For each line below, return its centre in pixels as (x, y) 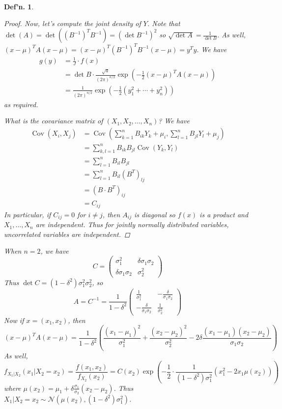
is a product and (224, 214)
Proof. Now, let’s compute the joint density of (72, 23)
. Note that (164, 23)
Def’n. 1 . (19, 6)
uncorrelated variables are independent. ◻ (67, 234)
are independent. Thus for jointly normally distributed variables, (132, 224)
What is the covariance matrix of (54, 121)
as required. (21, 104)
